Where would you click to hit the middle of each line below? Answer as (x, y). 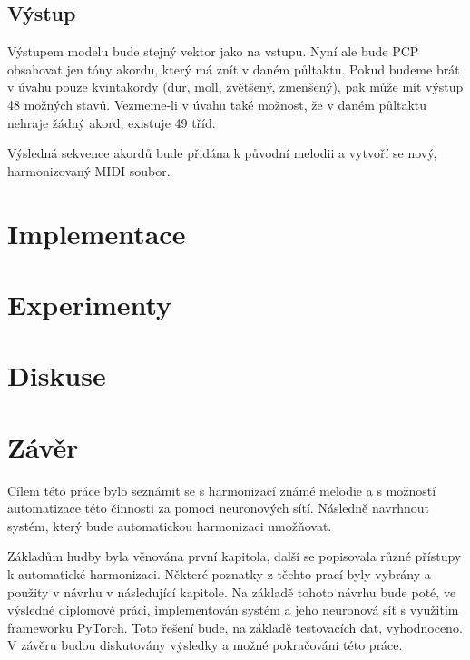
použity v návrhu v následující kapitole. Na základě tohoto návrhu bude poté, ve (232, 591)
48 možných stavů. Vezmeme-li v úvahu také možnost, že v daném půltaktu (217, 104)
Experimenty (90, 304)
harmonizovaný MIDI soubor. (89, 170)
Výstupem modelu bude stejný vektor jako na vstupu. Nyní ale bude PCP (213, 51)
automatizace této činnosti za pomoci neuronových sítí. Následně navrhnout (219, 508)
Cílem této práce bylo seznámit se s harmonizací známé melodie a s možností (222, 490)
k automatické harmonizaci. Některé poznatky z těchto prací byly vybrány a (219, 573)
